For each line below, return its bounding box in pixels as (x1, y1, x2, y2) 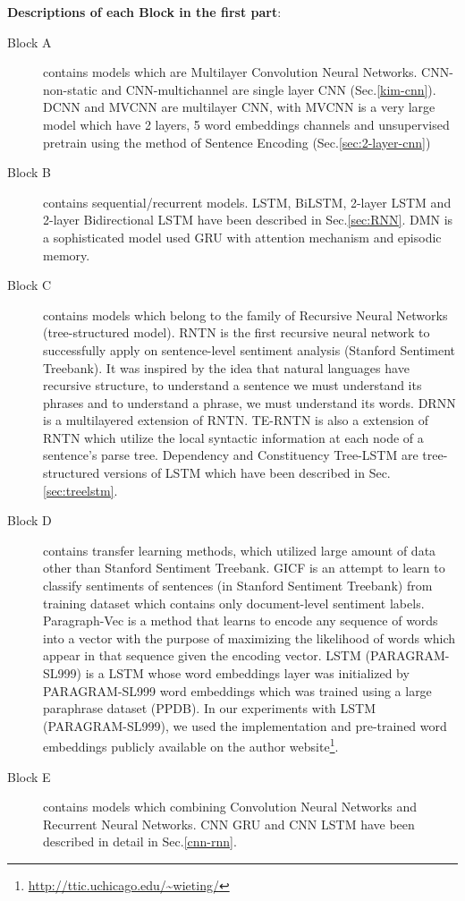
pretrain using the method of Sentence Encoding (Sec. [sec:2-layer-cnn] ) (43, 132, 431, 151)
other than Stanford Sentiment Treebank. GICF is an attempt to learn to (43, 558, 445, 577)
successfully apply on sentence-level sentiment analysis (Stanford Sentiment (43, 340, 456, 359)
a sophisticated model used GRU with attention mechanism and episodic (43, 227, 442, 246)
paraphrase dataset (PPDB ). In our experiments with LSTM (43, 699, 376, 718)
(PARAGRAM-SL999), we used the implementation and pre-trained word (43, 716, 447, 735)
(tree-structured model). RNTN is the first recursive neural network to (43, 323, 430, 342)
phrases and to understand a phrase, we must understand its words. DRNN (43, 393, 456, 412)
